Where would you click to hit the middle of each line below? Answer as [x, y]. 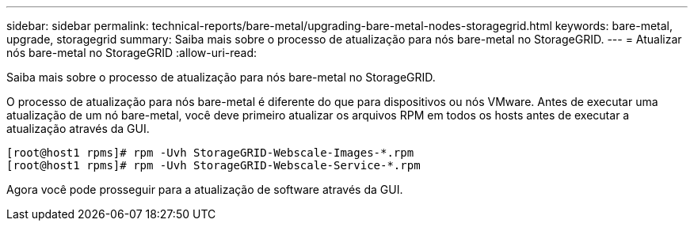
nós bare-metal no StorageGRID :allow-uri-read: [132, 53]
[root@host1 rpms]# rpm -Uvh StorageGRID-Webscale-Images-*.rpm [210, 153]
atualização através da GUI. [78, 129]
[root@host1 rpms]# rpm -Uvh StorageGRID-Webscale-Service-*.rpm [214, 165]
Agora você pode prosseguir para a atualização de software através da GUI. [205, 189]
